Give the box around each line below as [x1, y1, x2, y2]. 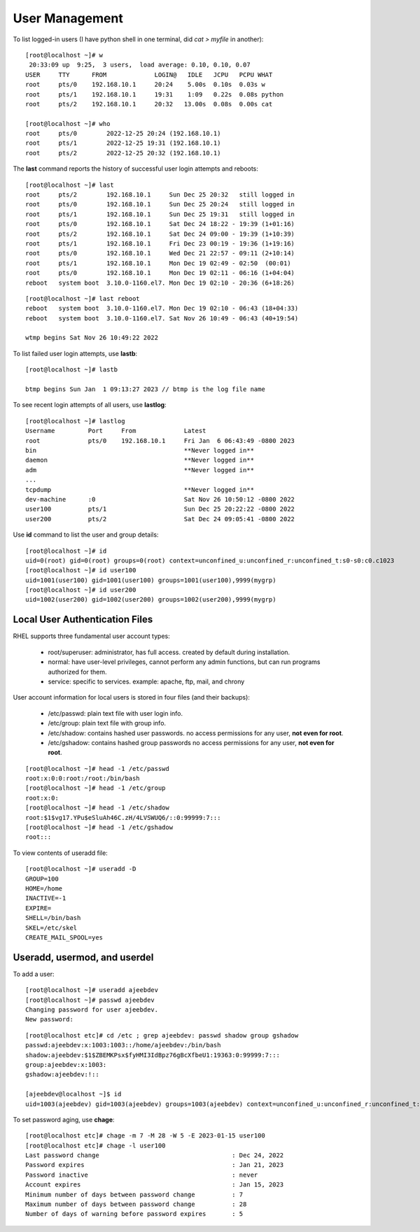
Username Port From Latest [25, 427, 206, 435]
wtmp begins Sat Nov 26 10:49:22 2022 [25, 334, 159, 342]
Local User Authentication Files [13, 614, 153, 625]
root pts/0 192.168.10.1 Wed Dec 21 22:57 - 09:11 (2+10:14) [25, 249, 295, 257]
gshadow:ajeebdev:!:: [25, 1070, 99, 1079]
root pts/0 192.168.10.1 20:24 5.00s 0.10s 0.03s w [25, 80, 265, 89]
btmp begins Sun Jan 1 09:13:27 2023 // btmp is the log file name [25, 385, 265, 393]
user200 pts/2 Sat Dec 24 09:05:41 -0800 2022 [25, 515, 295, 523]
